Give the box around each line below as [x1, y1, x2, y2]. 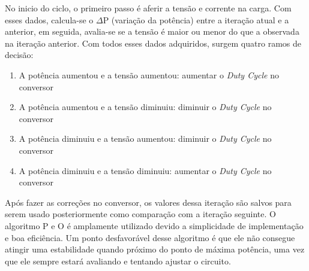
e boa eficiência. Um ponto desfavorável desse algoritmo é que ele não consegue [5, 231, 295, 243]
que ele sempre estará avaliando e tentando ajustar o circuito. [5, 254, 231, 267]
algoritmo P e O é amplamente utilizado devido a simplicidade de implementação [5, 219, 304, 232]
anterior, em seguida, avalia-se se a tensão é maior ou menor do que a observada [5, 25, 299, 38]
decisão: [5, 48, 34, 61]
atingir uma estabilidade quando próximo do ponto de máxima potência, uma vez [5, 243, 305, 255]
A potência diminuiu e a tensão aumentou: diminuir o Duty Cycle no [19, 132, 272, 145]
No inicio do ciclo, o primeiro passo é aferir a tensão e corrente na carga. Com [5, 2, 292, 14]
